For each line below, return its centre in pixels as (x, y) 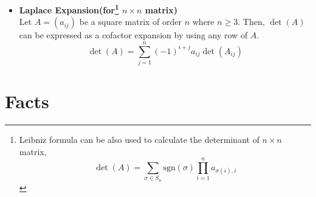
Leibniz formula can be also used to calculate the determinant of (139, 140)
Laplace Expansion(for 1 (69, 9)
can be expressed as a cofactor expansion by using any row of (133, 35)
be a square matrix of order (131, 22)
